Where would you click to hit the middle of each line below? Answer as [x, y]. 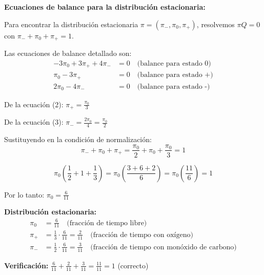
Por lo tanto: [24, 194]
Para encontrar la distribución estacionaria [71, 24]
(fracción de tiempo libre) [107, 223]
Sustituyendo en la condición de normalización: [78, 139]
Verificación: [26, 265]
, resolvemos [216, 24]
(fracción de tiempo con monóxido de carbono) [164, 247]
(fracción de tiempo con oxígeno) [142, 235]
